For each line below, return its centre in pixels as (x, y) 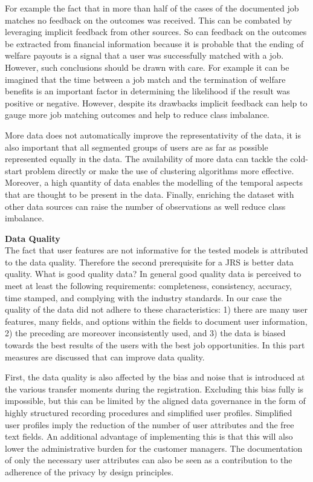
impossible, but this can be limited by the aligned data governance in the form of (155, 401)
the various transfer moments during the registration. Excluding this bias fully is (154, 389)
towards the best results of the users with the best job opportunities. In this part (155, 345)
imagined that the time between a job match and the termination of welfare (145, 79)
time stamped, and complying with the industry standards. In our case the (143, 297)
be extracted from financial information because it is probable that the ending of (154, 43)
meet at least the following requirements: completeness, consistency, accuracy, (148, 286)
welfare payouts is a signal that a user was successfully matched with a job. (144, 55)
